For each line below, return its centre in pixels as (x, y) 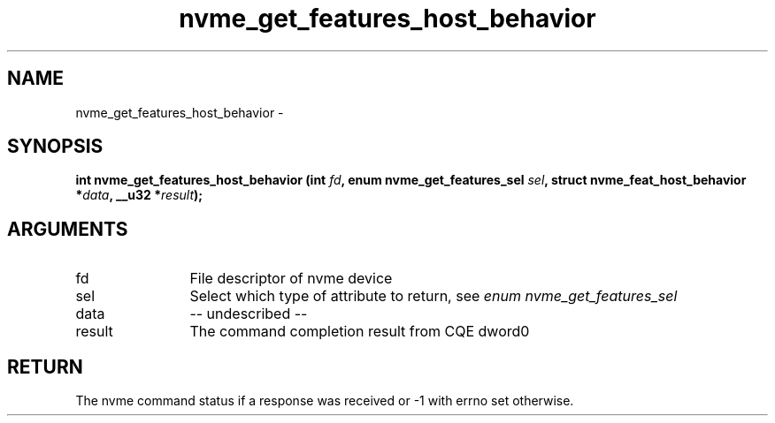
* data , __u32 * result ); (139, 195)
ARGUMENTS (68, 229)
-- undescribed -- (249, 314)
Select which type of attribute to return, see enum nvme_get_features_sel (434, 296)
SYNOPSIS (55, 147)
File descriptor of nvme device (291, 279)
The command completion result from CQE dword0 (360, 332)
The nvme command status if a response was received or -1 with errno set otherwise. (325, 401)
